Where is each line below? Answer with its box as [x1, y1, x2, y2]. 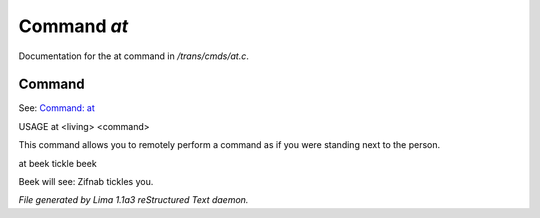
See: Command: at [18, 102, 95, 114]
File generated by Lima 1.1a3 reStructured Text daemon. [18, 194, 249, 206]
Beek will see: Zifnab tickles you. [18, 176, 154, 188]
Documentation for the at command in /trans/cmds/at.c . [18, 50, 249, 62]
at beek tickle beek [18, 157, 97, 169]
